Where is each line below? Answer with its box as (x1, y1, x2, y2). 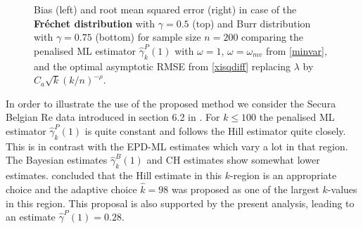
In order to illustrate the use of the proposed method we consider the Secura (6, 96, 336, 110)
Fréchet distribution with (34, 15, 155, 30)
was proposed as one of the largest (171, 181, 319, 196)
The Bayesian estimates (6, 152, 108, 167)
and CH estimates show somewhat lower (146, 152, 320, 167)
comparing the (241, 30, 304, 44)
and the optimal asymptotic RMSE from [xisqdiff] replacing (34, 58, 291, 73)
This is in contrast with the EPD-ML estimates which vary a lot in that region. (6, 138, 348, 153)
